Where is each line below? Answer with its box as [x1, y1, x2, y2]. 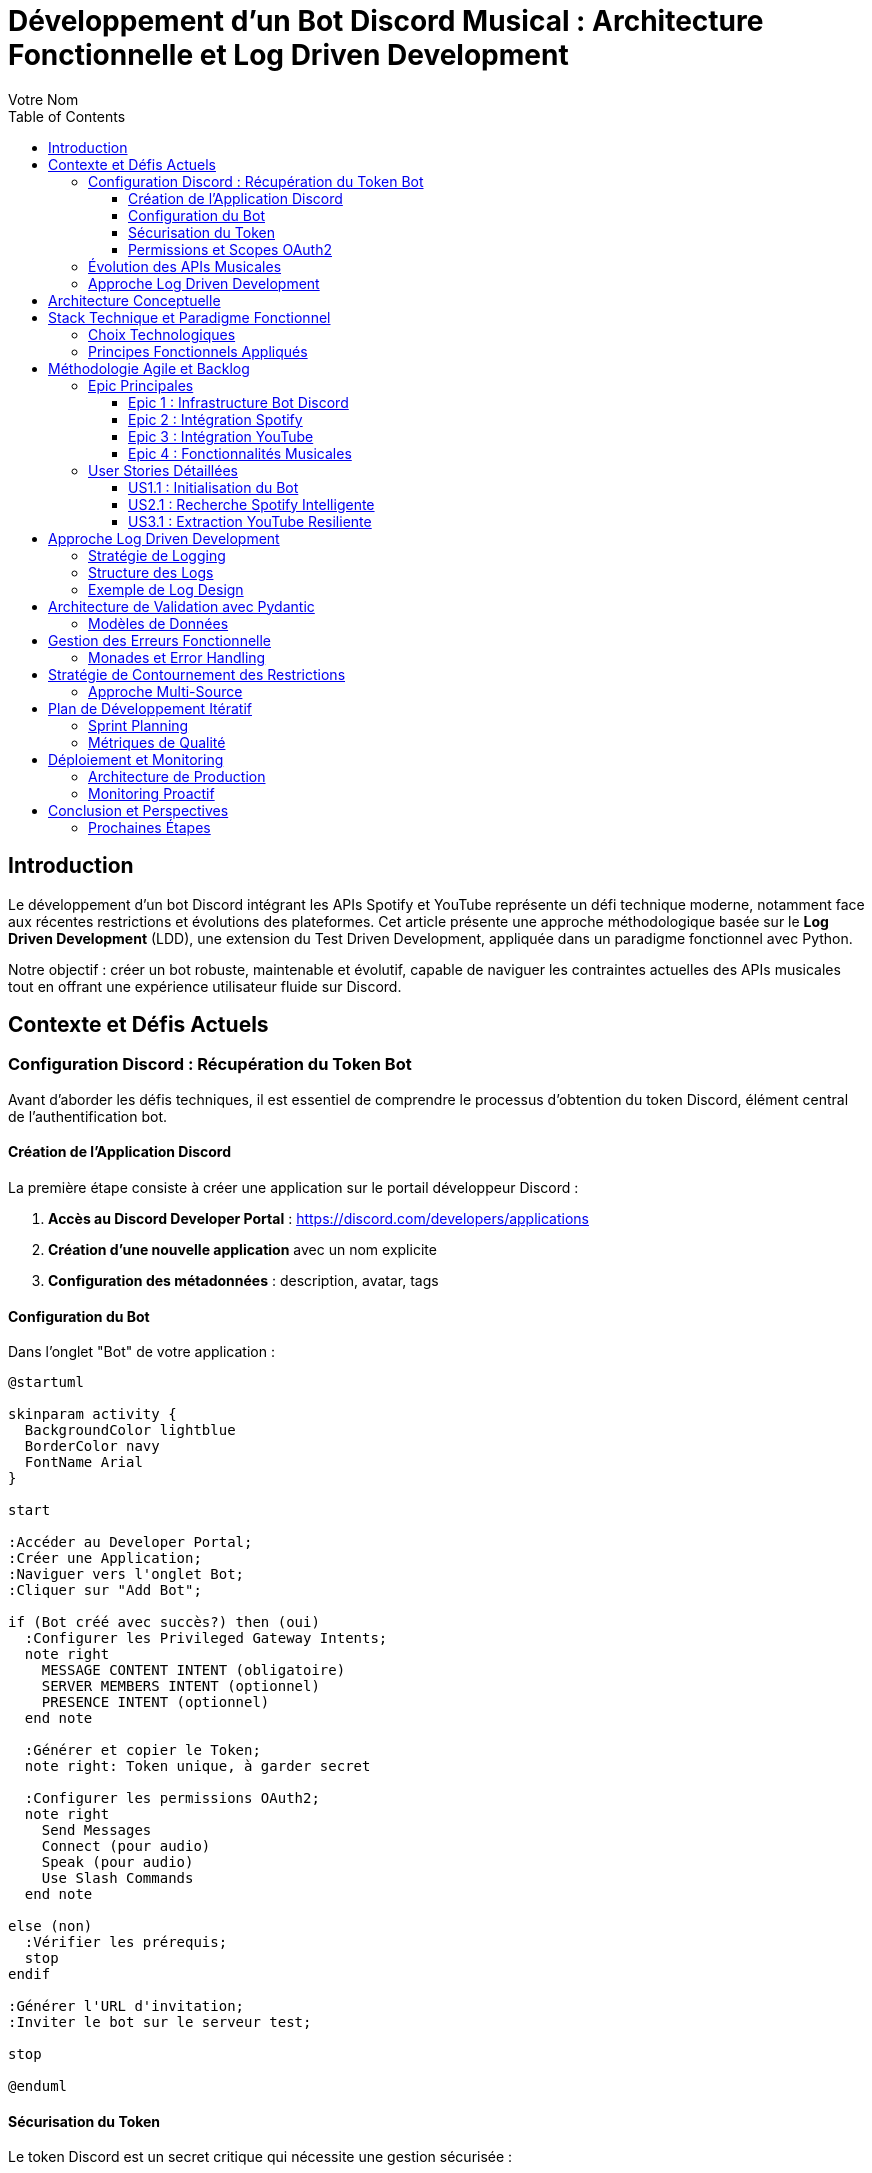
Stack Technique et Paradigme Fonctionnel [48, 308, 331, 326]
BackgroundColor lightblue [24, 1422, 236, 1439]
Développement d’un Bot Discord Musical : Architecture [8, 4, 764, 38]
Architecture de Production [88, 767, 266, 785]
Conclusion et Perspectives [48, 801, 229, 819]
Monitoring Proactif [88, 784, 215, 802]
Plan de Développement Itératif [48, 699, 252, 717]
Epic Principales [88, 376, 194, 394]
